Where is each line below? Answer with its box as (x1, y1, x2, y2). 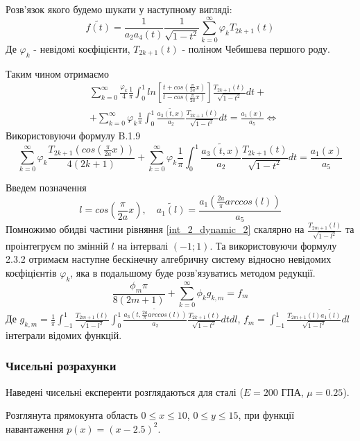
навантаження (6, 421, 64, 435)
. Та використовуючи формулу (209, 238, 337, 252)
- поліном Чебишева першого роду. (182, 41, 331, 55)
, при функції (238, 408, 295, 422)
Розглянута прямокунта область (6, 408, 138, 422)
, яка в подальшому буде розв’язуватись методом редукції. (70, 265, 316, 279)
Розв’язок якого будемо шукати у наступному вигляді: (6, 2, 232, 16)
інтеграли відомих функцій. (6, 327, 122, 342)
